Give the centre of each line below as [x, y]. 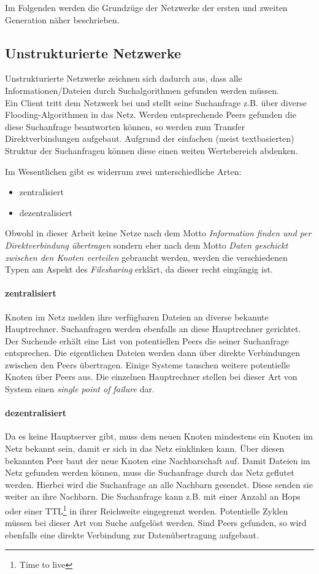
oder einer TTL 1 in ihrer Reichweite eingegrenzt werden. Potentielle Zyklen [147, 510]
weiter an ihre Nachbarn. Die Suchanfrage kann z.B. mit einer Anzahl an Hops [153, 496]
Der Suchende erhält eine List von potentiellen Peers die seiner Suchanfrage [147, 340]
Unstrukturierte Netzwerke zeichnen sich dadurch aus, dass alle [124, 78]
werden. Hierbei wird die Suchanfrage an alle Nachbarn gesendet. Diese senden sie [159, 484]
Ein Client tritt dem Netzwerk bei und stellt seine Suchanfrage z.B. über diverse [156, 102]
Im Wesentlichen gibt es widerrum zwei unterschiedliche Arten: [123, 171]
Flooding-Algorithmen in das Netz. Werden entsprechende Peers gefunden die [151, 114]
